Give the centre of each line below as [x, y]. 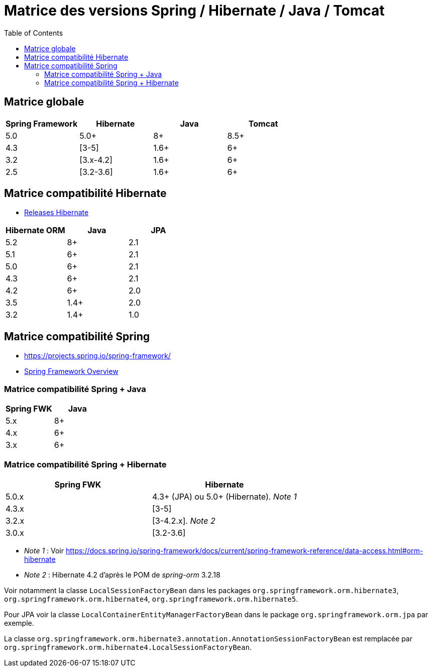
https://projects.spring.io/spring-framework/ [97, 356]
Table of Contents [34, 33]
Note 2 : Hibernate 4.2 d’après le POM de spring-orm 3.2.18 [122, 574]
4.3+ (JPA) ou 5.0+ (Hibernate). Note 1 [224, 496]
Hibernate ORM [35, 230]
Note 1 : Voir [44, 550]
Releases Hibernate [57, 213]
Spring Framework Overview [71, 371]
